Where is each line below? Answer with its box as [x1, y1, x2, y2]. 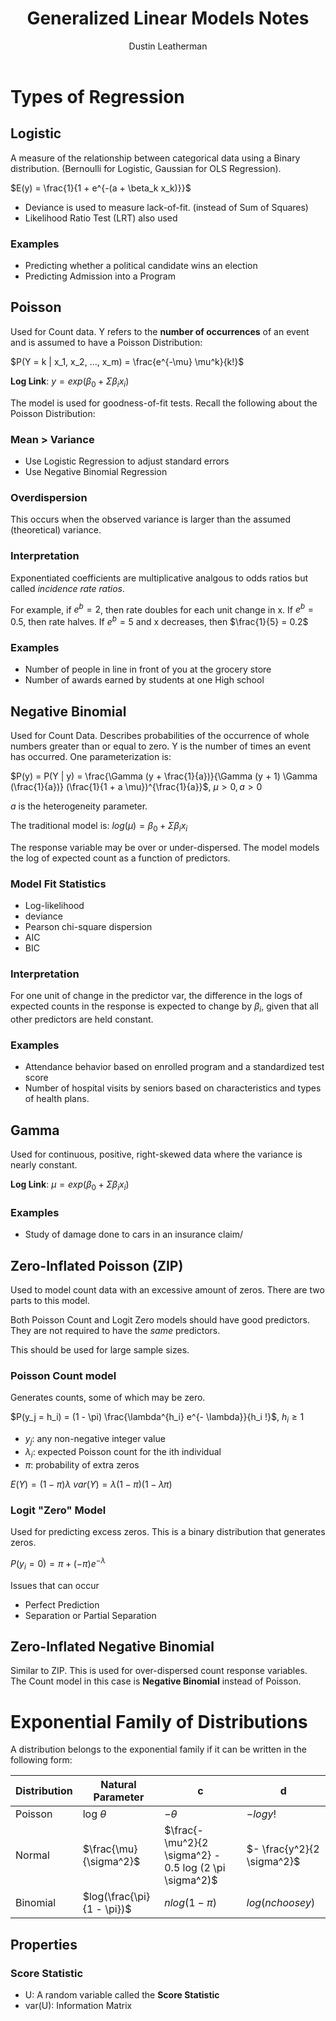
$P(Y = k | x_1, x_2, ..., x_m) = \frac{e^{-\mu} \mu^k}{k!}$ [10, 355, 245, 367]
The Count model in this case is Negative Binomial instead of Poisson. [10, 1675, 302, 1687]
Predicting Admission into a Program [24, 270, 176, 282]
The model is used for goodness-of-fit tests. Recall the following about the [10, 397, 318, 409]
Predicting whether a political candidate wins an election [24, 260, 258, 272]
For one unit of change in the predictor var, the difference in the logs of [10, 990, 303, 1002]
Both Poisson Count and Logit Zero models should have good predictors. [10, 1314, 310, 1326]
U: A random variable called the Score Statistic [24, 1989, 220, 2001]
